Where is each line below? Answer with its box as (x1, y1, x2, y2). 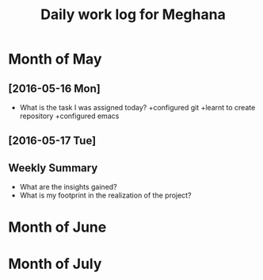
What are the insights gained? (19, 182, 117, 192)
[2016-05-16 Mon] (8, 82, 101, 95)
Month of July (8, 255, 102, 273)
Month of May (8, 50, 102, 68)
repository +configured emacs (19, 111, 120, 121)
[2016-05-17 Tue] (8, 134, 97, 148)
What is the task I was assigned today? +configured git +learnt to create (19, 103, 256, 112)
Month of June (8, 218, 107, 236)
